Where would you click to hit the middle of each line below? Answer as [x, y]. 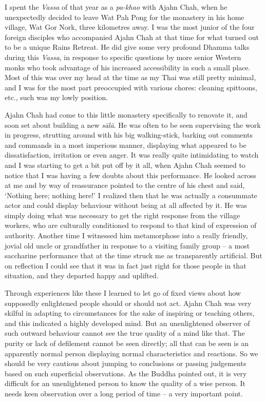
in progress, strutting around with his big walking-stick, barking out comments [129, 135]
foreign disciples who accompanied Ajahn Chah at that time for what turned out [132, 37]
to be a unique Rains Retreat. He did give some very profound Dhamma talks [127, 47]
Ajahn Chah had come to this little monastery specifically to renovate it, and [126, 114]
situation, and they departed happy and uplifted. [82, 275]
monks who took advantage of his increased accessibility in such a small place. [128, 67]
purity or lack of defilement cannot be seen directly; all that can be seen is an [127, 343]
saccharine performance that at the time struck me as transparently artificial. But [134, 255]
